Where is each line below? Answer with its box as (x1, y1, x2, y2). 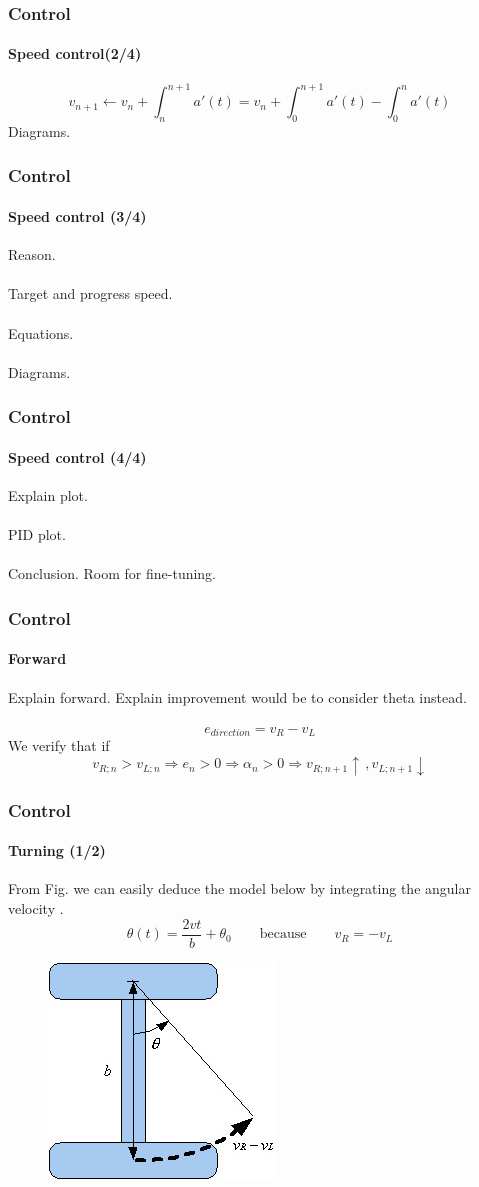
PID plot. (8, 524, 66, 545)
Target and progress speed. (8, 283, 173, 304)
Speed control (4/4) (8, 446, 147, 467)
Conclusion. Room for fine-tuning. (8, 563, 217, 584)
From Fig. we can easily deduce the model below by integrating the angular (8, 878, 471, 899)
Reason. (8, 244, 56, 265)
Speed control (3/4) (8, 205, 147, 226)
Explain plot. (8, 484, 88, 505)
